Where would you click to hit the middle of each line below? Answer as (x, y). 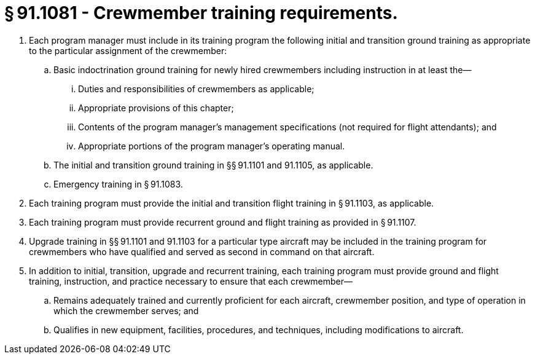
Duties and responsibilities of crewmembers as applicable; (196, 89)
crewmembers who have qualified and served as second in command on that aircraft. (202, 251)
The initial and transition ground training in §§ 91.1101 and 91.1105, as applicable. (213, 165)
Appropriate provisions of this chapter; (156, 108)
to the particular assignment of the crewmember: (128, 50)
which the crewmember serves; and (126, 310)
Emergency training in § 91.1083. (118, 184)
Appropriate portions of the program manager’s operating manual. (212, 146)
